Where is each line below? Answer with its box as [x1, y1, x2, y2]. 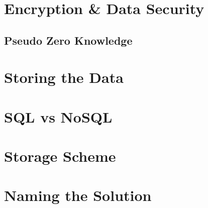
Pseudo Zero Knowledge [4, 32, 133, 48]
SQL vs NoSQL [4, 106, 113, 127]
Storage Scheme [4, 146, 116, 166]
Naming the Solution [4, 185, 152, 205]
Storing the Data [4, 67, 124, 87]
